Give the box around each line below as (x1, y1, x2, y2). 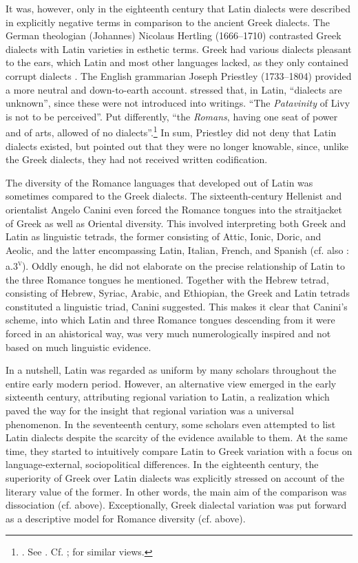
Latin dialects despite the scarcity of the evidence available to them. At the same (6, 430, 348, 445)
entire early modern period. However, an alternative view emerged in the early (6, 376, 337, 390)
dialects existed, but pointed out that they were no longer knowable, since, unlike (6, 138, 349, 153)
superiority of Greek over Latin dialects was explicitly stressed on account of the (6, 470, 345, 485)
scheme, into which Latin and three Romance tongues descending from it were (6, 312, 335, 327)
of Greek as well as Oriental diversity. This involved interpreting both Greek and (6, 215, 346, 230)
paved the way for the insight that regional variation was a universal (6, 403, 294, 417)
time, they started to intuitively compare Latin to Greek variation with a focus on (6, 443, 352, 458)
